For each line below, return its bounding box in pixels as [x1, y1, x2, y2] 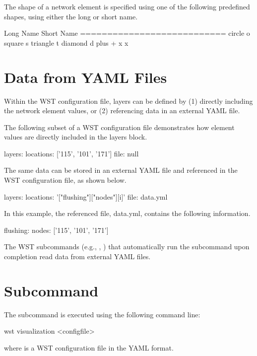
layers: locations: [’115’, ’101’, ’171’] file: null [4, 148, 139, 158]
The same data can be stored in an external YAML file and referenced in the [4, 165, 238, 175]
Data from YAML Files [4, 67, 167, 87]
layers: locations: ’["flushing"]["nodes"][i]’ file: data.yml [4, 191, 168, 202]
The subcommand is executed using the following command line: [4, 309, 200, 319]
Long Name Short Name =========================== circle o [4, 28, 250, 38]
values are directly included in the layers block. [4, 132, 147, 142]
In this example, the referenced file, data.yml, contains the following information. [4, 208, 251, 218]
